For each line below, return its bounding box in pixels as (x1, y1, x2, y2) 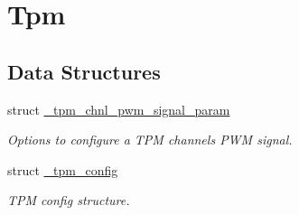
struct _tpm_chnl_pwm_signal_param (7, 99, 230, 118)
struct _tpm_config (7, 160, 118, 179)
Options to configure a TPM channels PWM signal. (7, 130, 293, 149)
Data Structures (7, 57, 161, 85)
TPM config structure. (7, 191, 130, 210)
